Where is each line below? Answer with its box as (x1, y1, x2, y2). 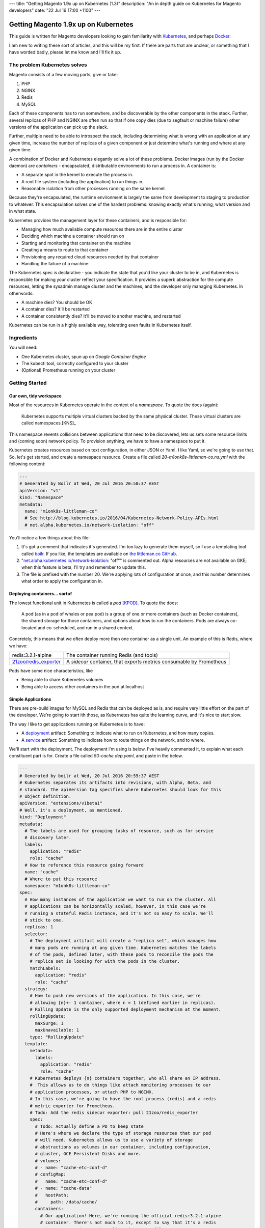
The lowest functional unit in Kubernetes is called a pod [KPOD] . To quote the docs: (9, 600, 178, 606)
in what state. (9, 208, 37, 214)
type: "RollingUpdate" (29, 1034, 84, 1040)
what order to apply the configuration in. (21, 578, 103, 584)
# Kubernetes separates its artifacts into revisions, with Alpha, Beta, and (19, 780, 211, 785)
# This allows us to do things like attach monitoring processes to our (29, 1082, 211, 1088)
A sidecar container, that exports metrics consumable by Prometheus (66, 658, 227, 665)
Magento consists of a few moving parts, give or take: (9, 72, 118, 78)
